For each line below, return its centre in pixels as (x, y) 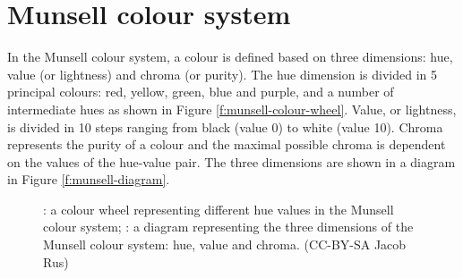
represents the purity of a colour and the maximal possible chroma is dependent (227, 144)
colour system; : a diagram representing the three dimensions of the (228, 227)
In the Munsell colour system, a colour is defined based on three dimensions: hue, (230, 57)
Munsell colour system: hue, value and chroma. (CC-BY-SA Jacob (225, 244)
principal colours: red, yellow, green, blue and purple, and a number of (201, 92)
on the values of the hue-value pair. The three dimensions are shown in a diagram (231, 161)
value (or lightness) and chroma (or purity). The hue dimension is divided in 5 (222, 74)
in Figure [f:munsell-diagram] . (89, 179)
